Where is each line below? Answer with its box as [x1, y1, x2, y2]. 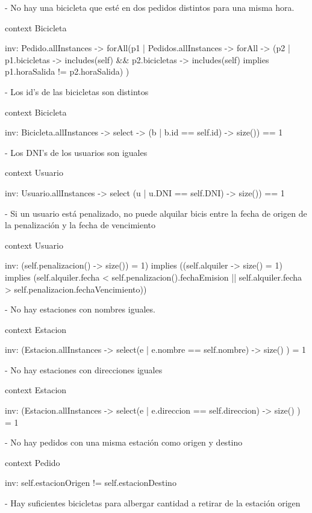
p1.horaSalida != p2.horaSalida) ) [5, 65, 129, 78]
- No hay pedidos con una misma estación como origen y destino [5, 436, 243, 449]
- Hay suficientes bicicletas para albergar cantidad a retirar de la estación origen [5, 497, 301, 509]
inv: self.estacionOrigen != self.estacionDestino [5, 476, 176, 489]
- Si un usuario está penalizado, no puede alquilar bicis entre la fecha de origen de [5, 207, 307, 219]
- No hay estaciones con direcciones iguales [5, 363, 163, 376]
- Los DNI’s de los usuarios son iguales [5, 146, 148, 158]
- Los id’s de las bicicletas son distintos [5, 85, 149, 98]
